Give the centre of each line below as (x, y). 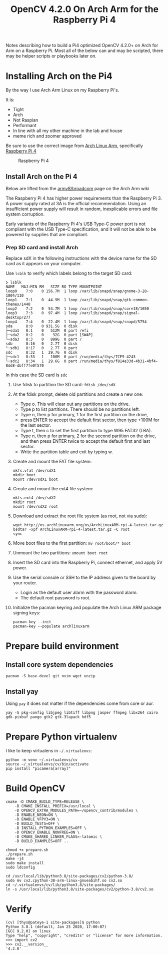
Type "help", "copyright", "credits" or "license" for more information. (84, 935)
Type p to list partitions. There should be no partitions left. (80, 409)
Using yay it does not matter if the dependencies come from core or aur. (80, 703)
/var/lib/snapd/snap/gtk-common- (114, 300)
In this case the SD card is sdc (36, 375)
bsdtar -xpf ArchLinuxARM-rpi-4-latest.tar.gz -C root (71, 530)
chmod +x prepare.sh (27, 850)
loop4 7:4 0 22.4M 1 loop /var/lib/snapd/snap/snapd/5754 (76, 322)
